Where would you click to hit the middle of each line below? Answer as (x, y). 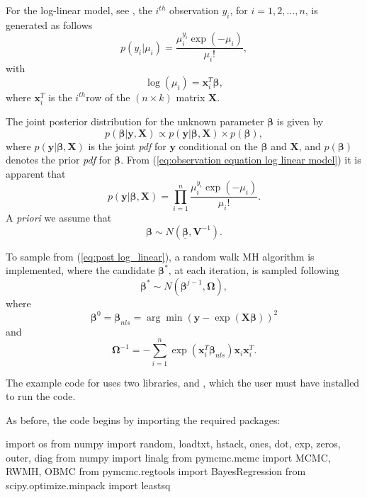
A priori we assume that (59, 218)
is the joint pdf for (127, 145)
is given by (300, 121)
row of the (108, 97)
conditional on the (218, 145)
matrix (191, 97)
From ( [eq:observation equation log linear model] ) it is (244, 160)
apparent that (36, 173)
